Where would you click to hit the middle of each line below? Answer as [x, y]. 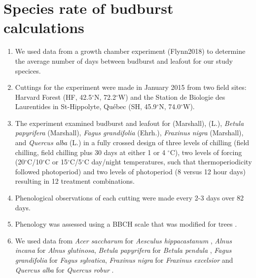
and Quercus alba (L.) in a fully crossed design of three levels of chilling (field [132, 142]
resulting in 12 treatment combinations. [75, 181]
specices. [28, 70]
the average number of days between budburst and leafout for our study [124, 60]
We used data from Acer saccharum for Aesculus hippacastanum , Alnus [123, 240]
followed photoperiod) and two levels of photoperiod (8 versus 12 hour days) [130, 171]
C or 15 [56, 162]
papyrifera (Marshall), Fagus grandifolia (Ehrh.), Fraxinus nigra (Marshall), [129, 133]
